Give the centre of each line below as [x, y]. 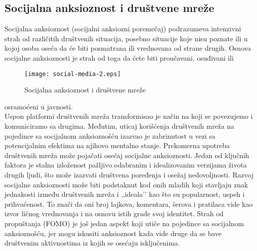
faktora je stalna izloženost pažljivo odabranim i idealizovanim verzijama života [126, 165]
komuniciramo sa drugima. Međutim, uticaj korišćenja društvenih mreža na [120, 126]
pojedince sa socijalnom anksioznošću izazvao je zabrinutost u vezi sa [110, 135]
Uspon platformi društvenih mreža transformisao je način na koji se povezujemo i [129, 116]
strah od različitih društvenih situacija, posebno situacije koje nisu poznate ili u [126, 38]
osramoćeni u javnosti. [39, 106]
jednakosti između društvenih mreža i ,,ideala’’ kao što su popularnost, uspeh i [125, 194]
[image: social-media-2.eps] [73, 74]
